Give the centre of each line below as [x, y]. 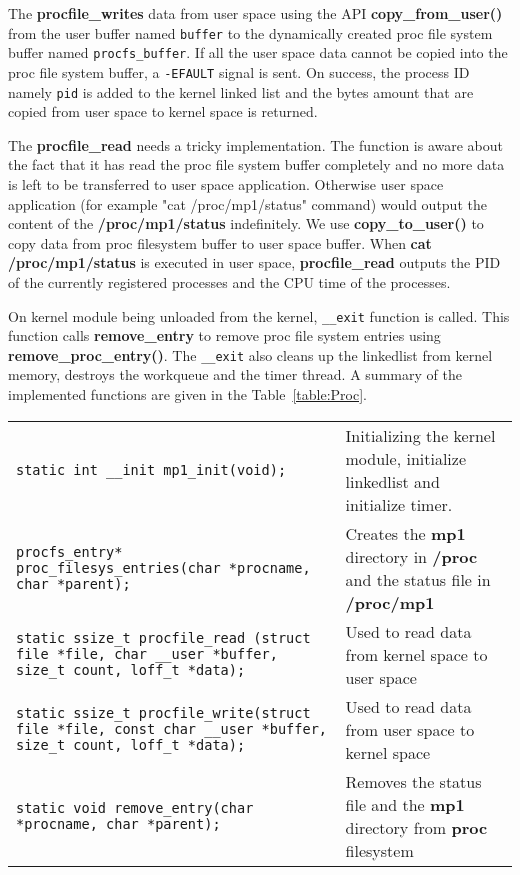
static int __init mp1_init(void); [151, 469]
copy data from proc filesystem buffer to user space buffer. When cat [220, 242]
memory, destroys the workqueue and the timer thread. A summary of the [235, 374]
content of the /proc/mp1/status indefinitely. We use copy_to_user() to [246, 223]
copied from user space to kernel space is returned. [163, 111]
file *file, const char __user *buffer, [171, 729]
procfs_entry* [69, 551]
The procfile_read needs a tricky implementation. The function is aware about [255, 144]
